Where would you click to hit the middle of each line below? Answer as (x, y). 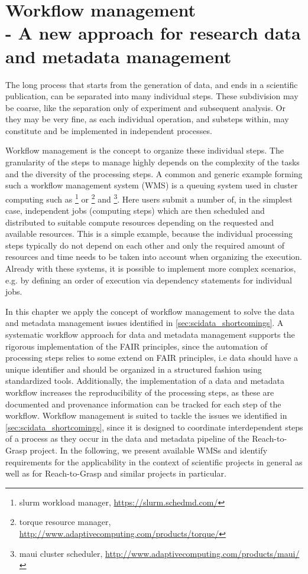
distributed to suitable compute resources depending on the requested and (140, 222)
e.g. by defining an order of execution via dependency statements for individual (149, 280)
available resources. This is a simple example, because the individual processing (149, 234)
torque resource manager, (65, 522)
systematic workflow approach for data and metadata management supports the (150, 335)
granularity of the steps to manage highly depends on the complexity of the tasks (153, 162)
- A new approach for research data (153, 33)
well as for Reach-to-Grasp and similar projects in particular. (116, 473)
